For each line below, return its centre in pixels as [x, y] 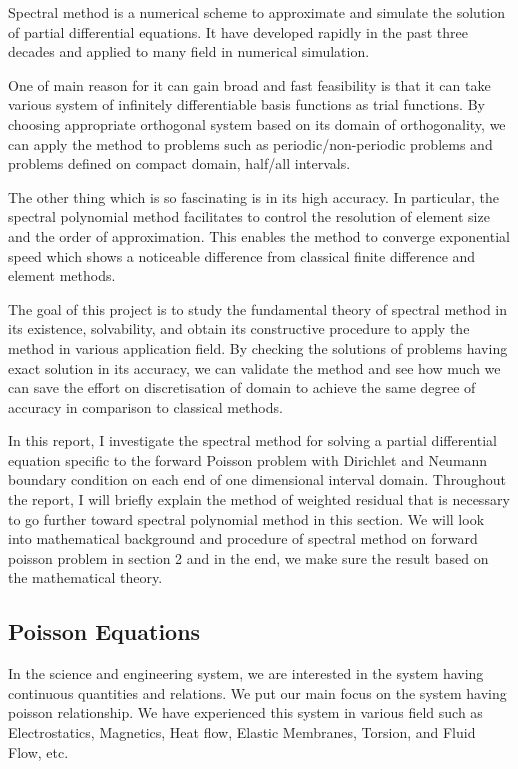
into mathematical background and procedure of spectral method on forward [243, 538]
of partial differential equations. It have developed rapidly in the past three [238, 31]
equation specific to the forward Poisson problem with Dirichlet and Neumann [248, 459]
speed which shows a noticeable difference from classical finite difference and [242, 255]
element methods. [62, 275]
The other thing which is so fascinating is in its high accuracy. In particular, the [253, 196]
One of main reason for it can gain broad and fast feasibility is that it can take [249, 84]
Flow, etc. [38, 751]
